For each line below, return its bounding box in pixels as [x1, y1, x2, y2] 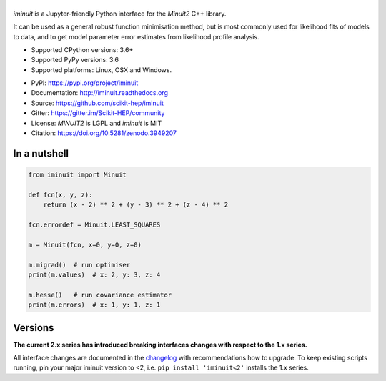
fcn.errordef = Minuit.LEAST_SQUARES [28, 221, 161, 229]
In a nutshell [13, 147, 69, 159]
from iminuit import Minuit [28, 171, 127, 179]
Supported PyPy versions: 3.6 [31, 56, 119, 64]
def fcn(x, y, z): [28, 190, 93, 199]
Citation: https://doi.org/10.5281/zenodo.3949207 [31, 129, 177, 137]
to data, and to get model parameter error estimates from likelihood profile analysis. [13, 32, 259, 41]
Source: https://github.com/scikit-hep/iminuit [31, 99, 164, 107]
